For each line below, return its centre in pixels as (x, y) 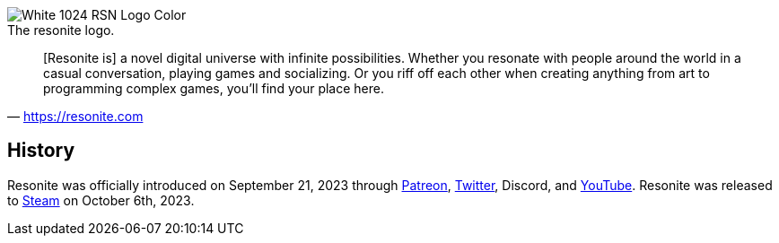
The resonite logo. (61, 30)
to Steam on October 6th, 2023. (101, 200)
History (41, 151)
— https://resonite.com (75, 116)
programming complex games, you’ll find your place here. (214, 88)
